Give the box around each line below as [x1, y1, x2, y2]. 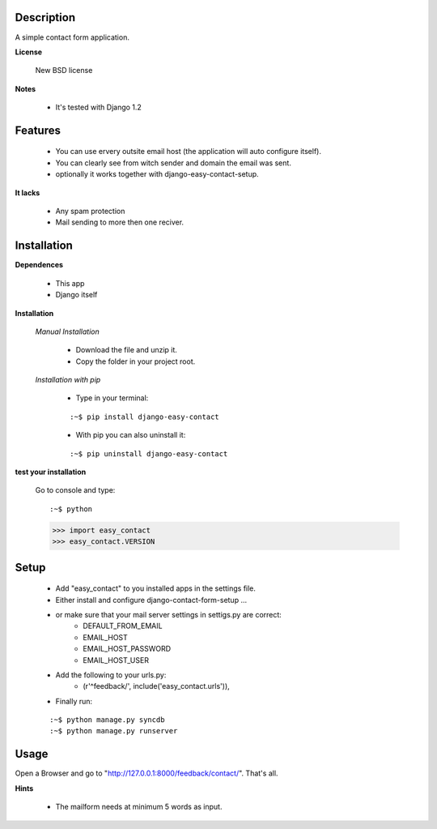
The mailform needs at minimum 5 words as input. [55, 802, 223, 812]
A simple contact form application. [15, 32, 129, 42]
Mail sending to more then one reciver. [55, 217, 185, 227]
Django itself [55, 290, 98, 300]
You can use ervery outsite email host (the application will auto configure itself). [55, 147, 321, 156]
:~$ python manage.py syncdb [49, 716, 165, 724]
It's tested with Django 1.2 [55, 102, 142, 113]
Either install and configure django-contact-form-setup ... [55, 595, 248, 605]
